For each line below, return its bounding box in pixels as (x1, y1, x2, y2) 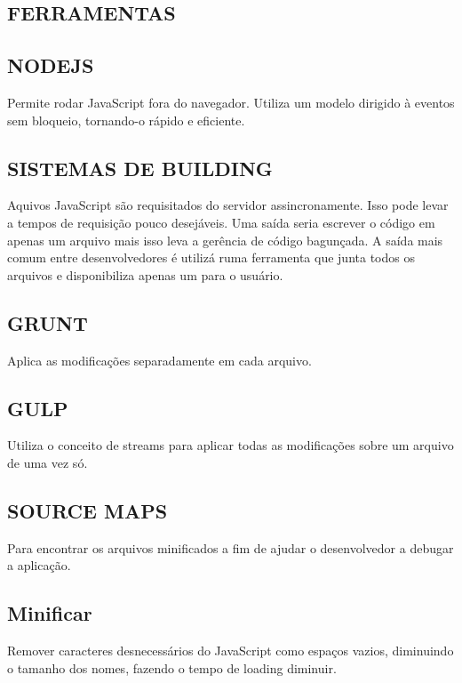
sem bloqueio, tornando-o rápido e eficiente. (7, 110, 245, 129)
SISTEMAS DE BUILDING (7, 154, 273, 181)
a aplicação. (7, 556, 71, 575)
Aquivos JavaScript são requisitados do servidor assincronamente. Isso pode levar (7, 196, 449, 214)
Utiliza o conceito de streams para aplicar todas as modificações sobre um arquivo (7, 436, 454, 454)
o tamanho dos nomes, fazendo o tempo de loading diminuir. (7, 658, 337, 677)
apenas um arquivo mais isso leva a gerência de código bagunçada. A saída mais (7, 230, 443, 249)
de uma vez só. (7, 453, 88, 471)
